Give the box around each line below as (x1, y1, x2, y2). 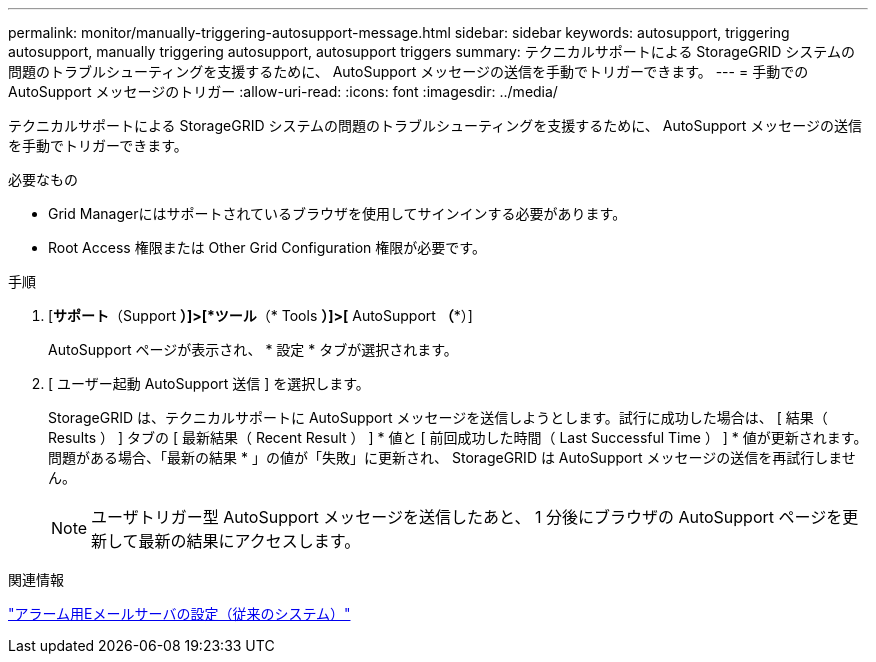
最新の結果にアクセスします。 (138, 531, 361, 551)
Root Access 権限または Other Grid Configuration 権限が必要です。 (48, 239, 486, 256)
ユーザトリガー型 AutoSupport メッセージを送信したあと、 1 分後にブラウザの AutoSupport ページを (91, 507, 843, 527)
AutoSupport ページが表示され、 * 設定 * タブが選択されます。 (48, 341, 458, 358)
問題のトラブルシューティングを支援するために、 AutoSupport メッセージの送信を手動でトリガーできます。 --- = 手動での (8, 63, 809, 80)
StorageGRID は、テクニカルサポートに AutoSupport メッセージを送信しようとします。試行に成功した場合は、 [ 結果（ (48, 409, 828, 426)
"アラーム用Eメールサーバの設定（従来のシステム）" (8, 605, 351, 622)
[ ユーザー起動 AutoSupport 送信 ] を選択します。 (48, 375, 370, 392)
